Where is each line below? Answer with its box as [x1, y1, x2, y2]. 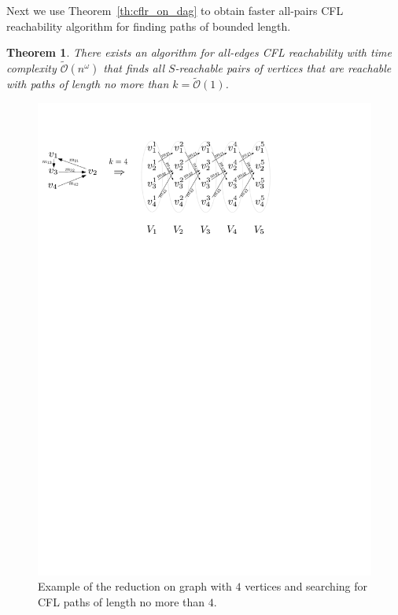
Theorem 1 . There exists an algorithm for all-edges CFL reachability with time [6, 44, 392, 61]
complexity [6, 60, 57, 76]
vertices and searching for [245, 578, 368, 595]
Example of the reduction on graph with [38, 578, 232, 595]
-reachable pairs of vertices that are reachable [175, 60, 392, 76]
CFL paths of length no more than [38, 593, 205, 609]
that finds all [103, 60, 164, 76]
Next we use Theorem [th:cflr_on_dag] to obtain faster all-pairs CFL [6, 2, 344, 18]
